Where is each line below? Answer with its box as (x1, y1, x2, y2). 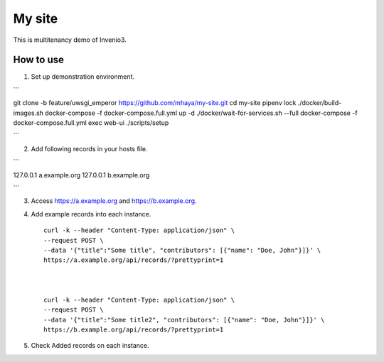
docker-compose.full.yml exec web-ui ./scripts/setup (13, 119, 169, 127)
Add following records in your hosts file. (31, 144, 149, 153)
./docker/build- (297, 99, 342, 107)
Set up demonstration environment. (31, 72, 135, 81)
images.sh (13, 109, 44, 117)
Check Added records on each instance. (31, 341, 149, 350)
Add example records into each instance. (31, 209, 151, 218)
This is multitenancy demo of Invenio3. (13, 35, 127, 44)
